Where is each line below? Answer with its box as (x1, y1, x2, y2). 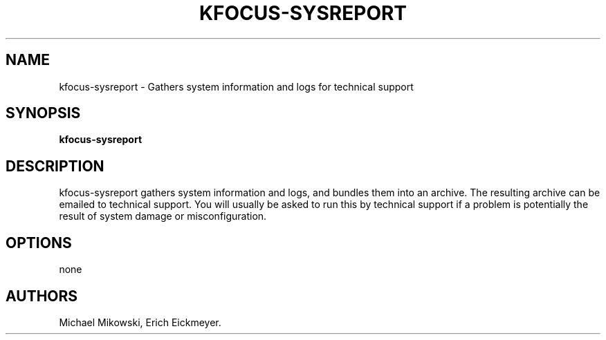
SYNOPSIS (6, 104, 81, 122)
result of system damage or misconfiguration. (59, 210, 267, 223)
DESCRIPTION (6, 157, 104, 175)
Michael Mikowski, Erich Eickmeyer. (59, 316, 221, 328)
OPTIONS (6, 234, 72, 252)
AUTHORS (6, 287, 78, 305)
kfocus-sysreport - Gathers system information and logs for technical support (59, 80, 414, 93)
